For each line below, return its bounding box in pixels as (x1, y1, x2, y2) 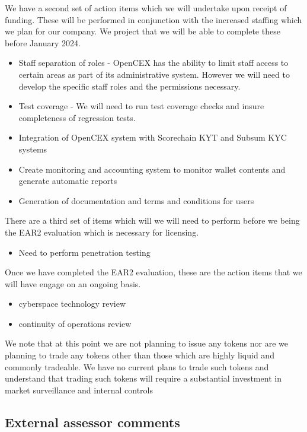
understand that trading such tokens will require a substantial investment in (5, 372, 282, 385)
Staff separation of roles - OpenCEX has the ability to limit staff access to (18, 56, 289, 69)
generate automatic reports (18, 174, 117, 187)
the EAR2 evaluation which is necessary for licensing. (5, 225, 199, 238)
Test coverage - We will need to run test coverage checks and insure (18, 100, 264, 112)
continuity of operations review (18, 317, 132, 329)
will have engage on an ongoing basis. (5, 277, 141, 290)
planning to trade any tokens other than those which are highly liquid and (5, 349, 274, 361)
